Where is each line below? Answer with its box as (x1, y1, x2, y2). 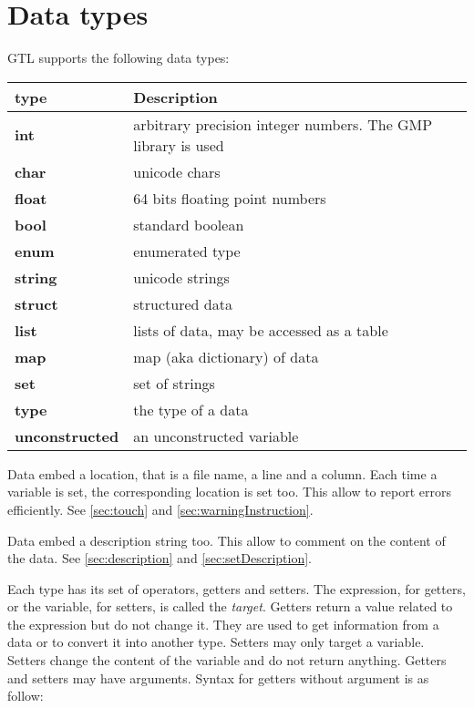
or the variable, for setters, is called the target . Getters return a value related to (7, 597, 453, 616)
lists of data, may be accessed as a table (133, 319, 388, 341)
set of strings (133, 372, 215, 394)
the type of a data (133, 398, 249, 420)
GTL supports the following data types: (7, 48, 230, 67)
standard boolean (133, 213, 244, 235)
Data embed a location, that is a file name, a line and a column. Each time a (7, 464, 438, 483)
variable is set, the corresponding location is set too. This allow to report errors (7, 482, 451, 501)
